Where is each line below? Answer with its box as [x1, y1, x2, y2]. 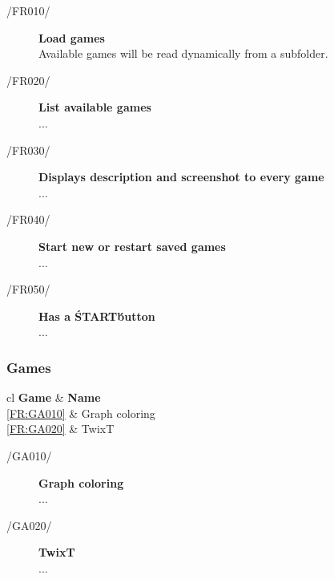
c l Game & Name [6, 389, 101, 406]
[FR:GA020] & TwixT [6, 420, 115, 437]
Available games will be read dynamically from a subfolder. [38, 45, 328, 62]
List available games [38, 99, 151, 115]
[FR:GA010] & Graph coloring [6, 404, 155, 421]
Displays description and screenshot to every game [38, 168, 324, 185]
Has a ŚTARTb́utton [38, 307, 155, 324]
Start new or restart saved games [38, 237, 226, 254]
